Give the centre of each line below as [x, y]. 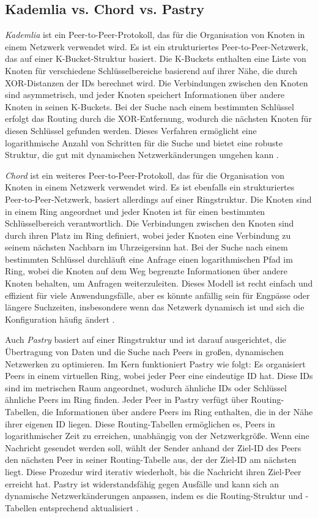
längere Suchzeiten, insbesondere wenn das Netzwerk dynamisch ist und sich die [155, 307]
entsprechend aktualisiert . [89, 507]
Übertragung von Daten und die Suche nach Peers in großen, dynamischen [144, 352]
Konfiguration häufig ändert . [60, 319]
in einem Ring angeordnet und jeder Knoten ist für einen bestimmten [135, 211]
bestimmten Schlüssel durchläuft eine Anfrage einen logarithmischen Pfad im [149, 259]
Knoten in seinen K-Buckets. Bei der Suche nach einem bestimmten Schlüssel [150, 106]
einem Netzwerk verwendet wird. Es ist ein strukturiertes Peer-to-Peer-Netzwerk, [157, 46]
